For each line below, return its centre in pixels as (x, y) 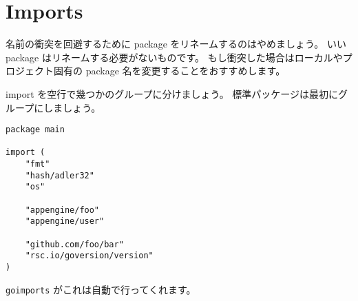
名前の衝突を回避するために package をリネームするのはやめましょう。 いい (176, 44)
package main (35, 130)
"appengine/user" (65, 221)
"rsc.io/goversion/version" (89, 256)
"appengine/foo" (62, 210)
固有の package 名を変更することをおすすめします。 (169, 71)
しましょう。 (72, 107)
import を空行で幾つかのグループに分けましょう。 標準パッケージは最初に (172, 93)
